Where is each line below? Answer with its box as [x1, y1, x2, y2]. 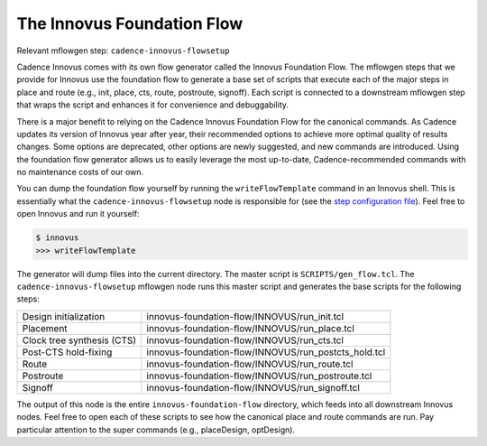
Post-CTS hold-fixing [22, 346, 113, 358]
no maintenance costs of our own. [16, 167, 144, 178]
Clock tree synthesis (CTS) [22, 334, 137, 347]
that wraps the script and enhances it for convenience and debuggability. [16, 99, 289, 110]
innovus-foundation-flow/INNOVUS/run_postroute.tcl [146, 369, 372, 382]
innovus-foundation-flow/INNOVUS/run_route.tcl [146, 358, 354, 370]
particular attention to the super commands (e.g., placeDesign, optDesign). [16, 424, 296, 435]
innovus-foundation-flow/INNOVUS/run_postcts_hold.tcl [146, 346, 386, 358]
